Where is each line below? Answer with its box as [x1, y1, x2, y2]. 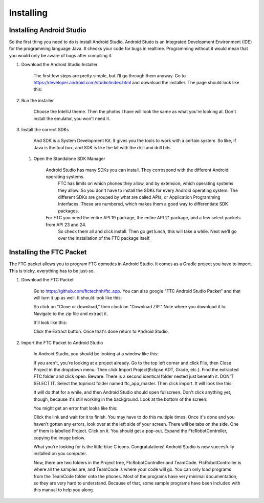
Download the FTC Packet [21, 277, 74, 283]
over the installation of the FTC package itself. [58, 235, 151, 241]
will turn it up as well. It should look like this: [33, 295, 122, 300]
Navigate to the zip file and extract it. [33, 311, 108, 317]
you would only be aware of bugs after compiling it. [9, 52, 112, 58]
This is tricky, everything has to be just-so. [9, 268, 95, 274]
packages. [58, 208, 79, 214]
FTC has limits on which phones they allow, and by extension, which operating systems [58, 181, 234, 186]
